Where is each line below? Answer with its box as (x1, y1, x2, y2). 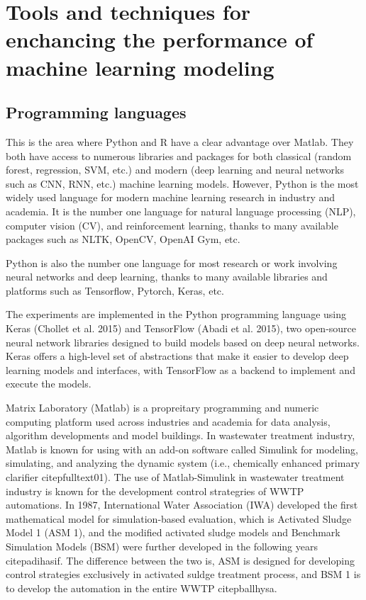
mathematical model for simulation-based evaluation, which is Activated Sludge (6, 511, 352, 526)
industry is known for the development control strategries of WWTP (6, 483, 304, 498)
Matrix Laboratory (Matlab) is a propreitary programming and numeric (6, 400, 319, 415)
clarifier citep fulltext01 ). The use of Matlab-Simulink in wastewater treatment (6, 470, 345, 485)
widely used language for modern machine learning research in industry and (6, 190, 335, 205)
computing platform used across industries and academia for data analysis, (6, 414, 331, 429)
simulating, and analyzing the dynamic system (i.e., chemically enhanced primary (6, 455, 360, 470)
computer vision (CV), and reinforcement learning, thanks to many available (6, 217, 338, 232)
